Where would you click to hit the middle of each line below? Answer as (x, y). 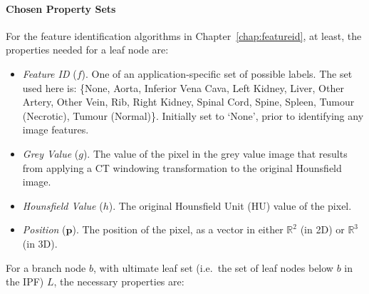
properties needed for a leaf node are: (87, 50)
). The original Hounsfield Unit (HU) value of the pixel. (230, 205)
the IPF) (25, 282)
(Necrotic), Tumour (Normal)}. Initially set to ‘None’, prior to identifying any (193, 115)
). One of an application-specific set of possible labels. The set (217, 73)
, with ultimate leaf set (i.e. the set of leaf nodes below (213, 267)
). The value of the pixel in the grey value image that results (215, 153)
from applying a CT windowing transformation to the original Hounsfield (182, 167)
